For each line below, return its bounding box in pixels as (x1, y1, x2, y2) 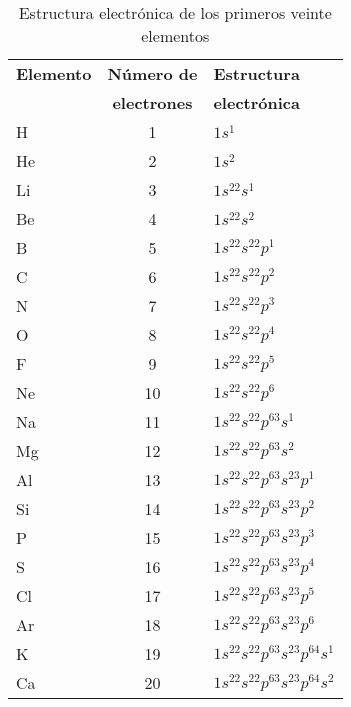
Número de (107, 62, 198, 85)
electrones (112, 91, 193, 114)
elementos (141, 24, 210, 47)
